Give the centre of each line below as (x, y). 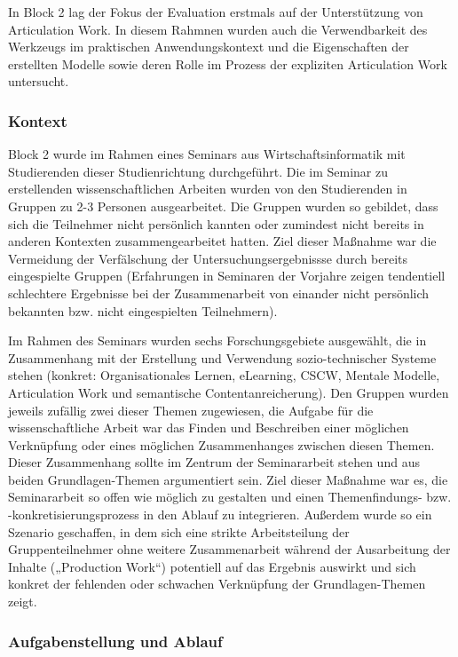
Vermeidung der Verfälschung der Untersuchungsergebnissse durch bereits (208, 258)
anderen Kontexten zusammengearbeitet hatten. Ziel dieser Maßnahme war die (222, 241)
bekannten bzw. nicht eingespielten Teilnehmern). (143, 310)
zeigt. (23, 602)
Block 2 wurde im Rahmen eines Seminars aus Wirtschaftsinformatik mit (207, 154)
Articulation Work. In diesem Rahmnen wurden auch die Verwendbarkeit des (218, 29)
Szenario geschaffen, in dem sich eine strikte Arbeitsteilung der (179, 531)
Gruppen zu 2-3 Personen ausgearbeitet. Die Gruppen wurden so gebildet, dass (223, 206)
